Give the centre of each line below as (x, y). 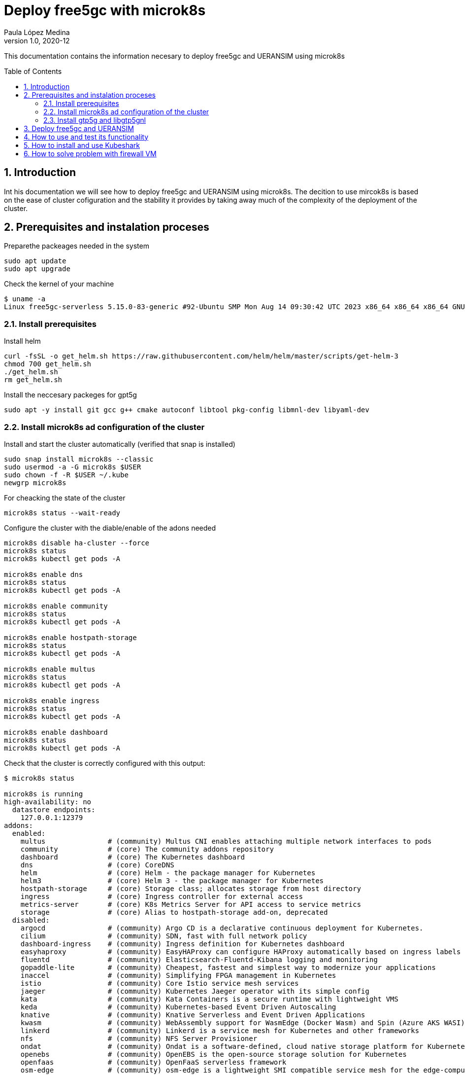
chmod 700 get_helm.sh (48, 364)
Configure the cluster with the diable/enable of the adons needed (110, 528)
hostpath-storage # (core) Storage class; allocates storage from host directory (191, 888)
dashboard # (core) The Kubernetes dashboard (133, 857)
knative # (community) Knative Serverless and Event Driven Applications (193, 1015)
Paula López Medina (37, 32)
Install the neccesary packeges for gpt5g (70, 395)
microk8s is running (44, 794)
